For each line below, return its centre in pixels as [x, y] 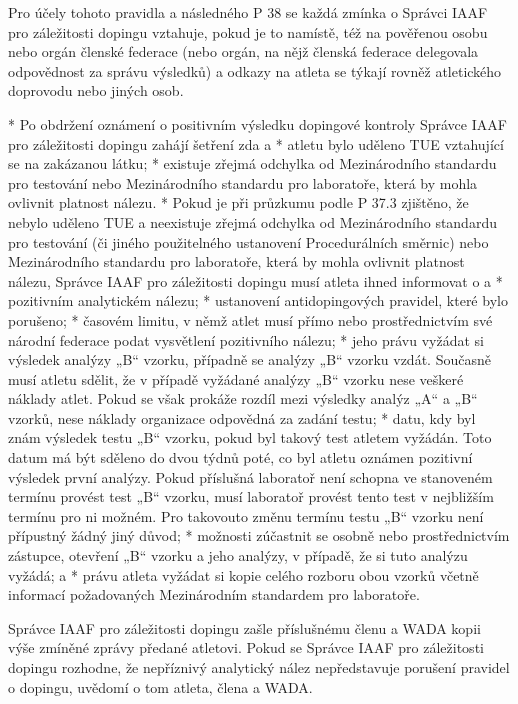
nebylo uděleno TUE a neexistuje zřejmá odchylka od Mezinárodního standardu [252, 221]
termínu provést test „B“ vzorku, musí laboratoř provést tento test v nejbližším [251, 496]
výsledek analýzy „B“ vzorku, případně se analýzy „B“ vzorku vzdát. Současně [249, 359]
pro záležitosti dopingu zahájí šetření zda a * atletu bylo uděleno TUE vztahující [256, 143]
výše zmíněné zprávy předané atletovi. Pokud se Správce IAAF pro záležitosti [246, 647]
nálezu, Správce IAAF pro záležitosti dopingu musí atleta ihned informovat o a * [255, 280]
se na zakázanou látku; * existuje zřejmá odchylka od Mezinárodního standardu [252, 163]
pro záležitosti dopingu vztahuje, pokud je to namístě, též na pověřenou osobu [248, 31]
